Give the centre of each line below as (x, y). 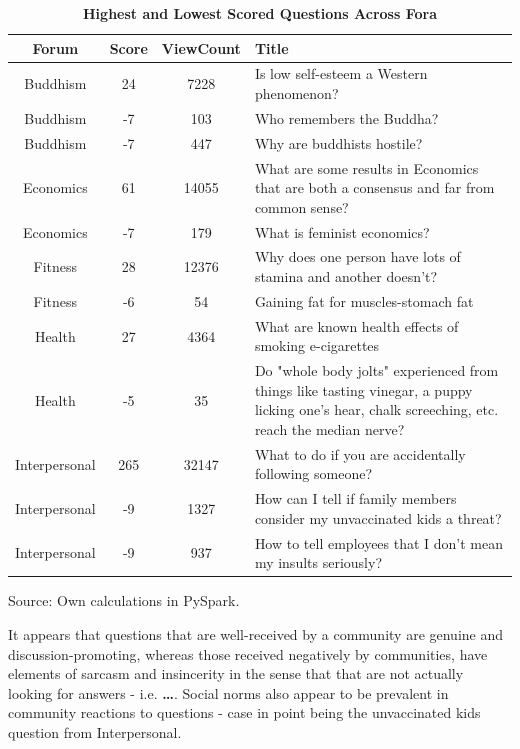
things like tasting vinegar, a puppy (363, 389)
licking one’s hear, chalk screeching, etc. (376, 409)
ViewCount (201, 47)
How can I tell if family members (355, 498)
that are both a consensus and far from (374, 187)
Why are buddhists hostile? (338, 142)
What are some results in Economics (366, 167)
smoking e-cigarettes (317, 345)
